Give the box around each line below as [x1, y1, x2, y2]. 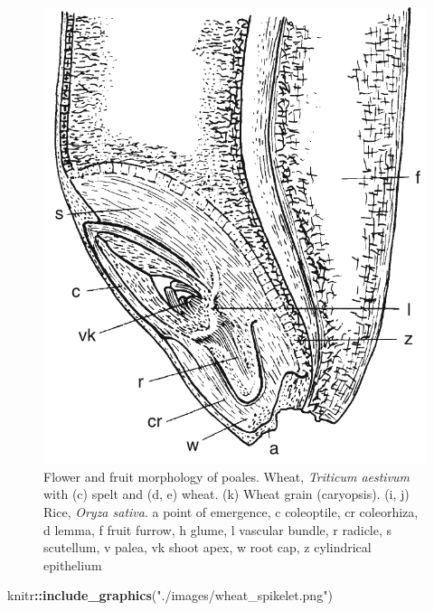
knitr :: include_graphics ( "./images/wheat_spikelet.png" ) [7, 586, 333, 605]
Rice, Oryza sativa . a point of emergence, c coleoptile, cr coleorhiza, [43, 503, 419, 522]
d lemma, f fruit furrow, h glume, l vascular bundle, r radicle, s [43, 520, 392, 539]
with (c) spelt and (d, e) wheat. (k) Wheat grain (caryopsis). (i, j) [43, 484, 410, 503]
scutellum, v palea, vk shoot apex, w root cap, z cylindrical [43, 538, 372, 557]
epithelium [43, 555, 102, 574]
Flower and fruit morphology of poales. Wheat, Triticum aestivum [43, 466, 410, 485]
